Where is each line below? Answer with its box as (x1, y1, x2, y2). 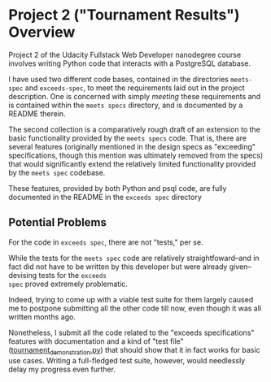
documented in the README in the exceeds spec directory (8, 192, 202, 202)
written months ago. (8, 311, 76, 322)
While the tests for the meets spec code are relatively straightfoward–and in (8, 253, 260, 263)
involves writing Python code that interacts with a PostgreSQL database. (8, 59, 251, 68)
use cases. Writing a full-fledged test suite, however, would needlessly (8, 355, 246, 365)
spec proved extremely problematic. (8, 279, 129, 289)
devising (8, 270, 37, 280)
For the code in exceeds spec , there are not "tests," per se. (8, 237, 203, 247)
